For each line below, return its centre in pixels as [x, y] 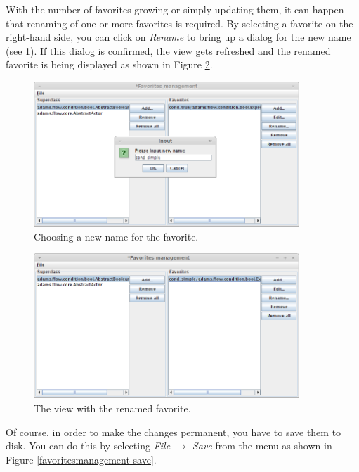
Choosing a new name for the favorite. [116, 236]
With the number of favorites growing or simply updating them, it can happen [175, 9]
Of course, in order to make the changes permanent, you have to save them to [174, 432]
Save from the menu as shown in [262, 446]
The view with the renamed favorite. [112, 408]
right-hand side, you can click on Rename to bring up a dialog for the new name [178, 37]
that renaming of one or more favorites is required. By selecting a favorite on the [179, 23]
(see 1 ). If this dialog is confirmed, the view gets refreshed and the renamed [168, 50]
